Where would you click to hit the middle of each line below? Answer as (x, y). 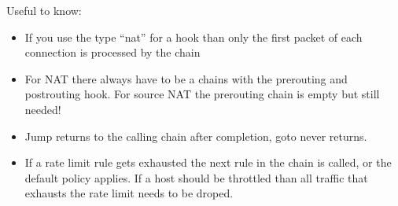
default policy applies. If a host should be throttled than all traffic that (196, 177)
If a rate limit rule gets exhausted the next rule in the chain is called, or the (208, 162)
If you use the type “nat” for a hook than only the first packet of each (193, 37)
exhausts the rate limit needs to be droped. (129, 193)
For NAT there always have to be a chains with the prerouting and (186, 78)
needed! (43, 109)
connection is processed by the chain (112, 52)
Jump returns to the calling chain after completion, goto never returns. (196, 136)
